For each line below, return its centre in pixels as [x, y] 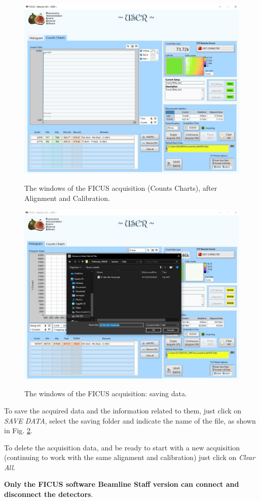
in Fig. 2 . [18, 430]
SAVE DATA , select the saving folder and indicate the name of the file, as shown [130, 420]
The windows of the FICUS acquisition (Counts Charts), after [121, 187]
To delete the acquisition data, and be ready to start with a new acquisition [122, 447]
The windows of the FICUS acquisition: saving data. [106, 393]
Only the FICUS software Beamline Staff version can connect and [122, 484]
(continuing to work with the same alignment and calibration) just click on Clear [130, 457]
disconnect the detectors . [49, 494]
